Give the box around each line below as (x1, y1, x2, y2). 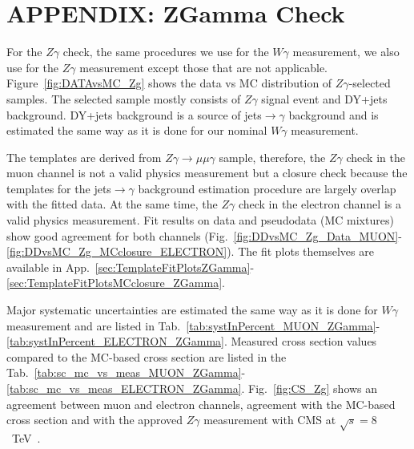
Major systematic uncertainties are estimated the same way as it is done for (6, 301, 378, 318)
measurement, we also (292, 43, 400, 60)
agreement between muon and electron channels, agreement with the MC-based (6, 395, 396, 412)
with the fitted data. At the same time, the (6, 196, 218, 212)
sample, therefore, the (219, 148, 326, 165)
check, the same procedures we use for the (62, 43, 269, 60)
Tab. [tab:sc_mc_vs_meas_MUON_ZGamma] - (6, 364, 246, 381)
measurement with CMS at (203, 411, 336, 428)
